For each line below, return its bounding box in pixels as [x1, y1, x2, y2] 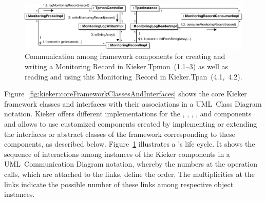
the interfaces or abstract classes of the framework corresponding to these [4, 128, 235, 139]
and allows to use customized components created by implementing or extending [4, 118, 257, 129]
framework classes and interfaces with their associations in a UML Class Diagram [4, 98, 262, 109]
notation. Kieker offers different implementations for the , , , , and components [4, 108, 252, 119]
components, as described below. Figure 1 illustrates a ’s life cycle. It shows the [4, 138, 255, 149]
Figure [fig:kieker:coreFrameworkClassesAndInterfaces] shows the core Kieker [4, 88, 247, 99]
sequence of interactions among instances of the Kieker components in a [4, 148, 230, 159]
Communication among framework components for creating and [25, 51, 225, 62]
